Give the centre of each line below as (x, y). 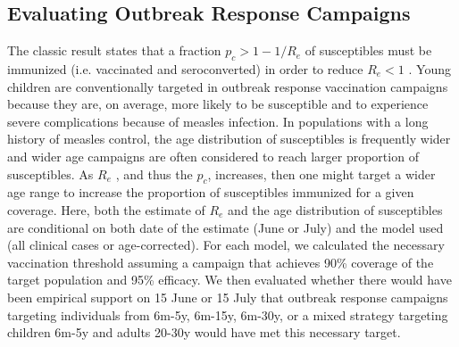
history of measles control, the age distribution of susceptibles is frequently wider (229, 139)
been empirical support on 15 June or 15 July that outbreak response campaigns (228, 297)
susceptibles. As (50, 173)
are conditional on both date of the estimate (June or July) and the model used (225, 227)
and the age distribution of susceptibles (335, 209)
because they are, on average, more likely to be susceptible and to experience (218, 104)
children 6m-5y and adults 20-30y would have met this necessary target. (204, 332)
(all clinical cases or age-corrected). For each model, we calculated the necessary (226, 245)
